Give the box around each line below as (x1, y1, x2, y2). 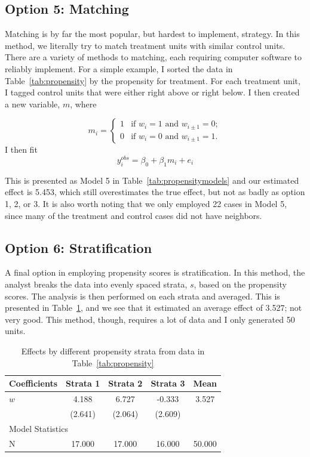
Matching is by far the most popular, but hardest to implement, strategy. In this (5, 27, 300, 40)
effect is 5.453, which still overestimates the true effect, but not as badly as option (5, 186, 305, 198)
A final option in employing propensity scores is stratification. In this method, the (5, 266, 305, 279)
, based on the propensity (194, 278, 287, 290)
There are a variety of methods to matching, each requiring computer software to (5, 51, 302, 63)
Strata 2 (108, 377, 143, 390)
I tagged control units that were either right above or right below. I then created (5, 86, 300, 98)
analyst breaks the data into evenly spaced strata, (5, 278, 188, 290)
